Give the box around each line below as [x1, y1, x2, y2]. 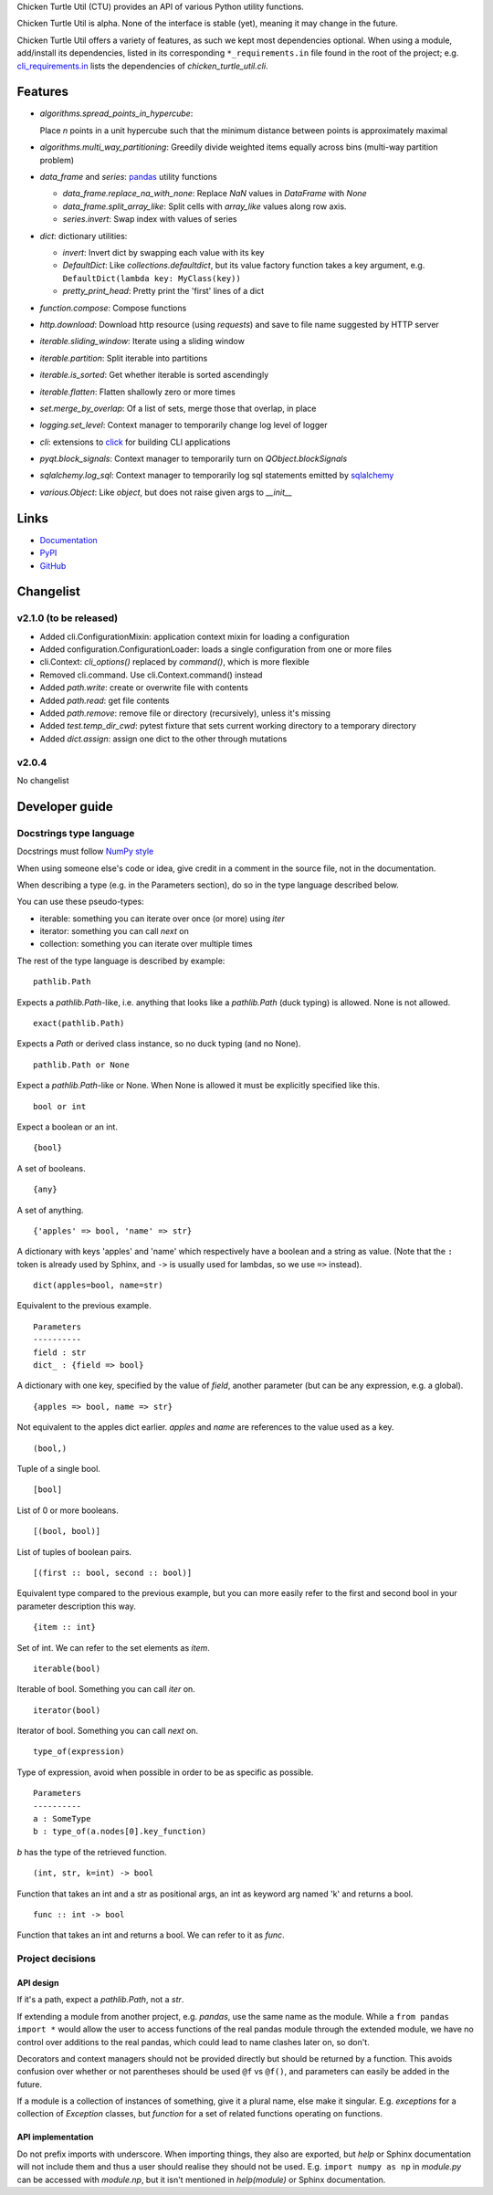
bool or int [33, 1101, 87, 1111]
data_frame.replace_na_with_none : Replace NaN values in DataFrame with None [62, 188, 367, 199]
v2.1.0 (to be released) [16, 612, 119, 625]
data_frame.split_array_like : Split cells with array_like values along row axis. [62, 201, 347, 212]
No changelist [16, 774, 69, 785]
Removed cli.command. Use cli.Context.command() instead [39, 669, 263, 680]
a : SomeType [33, 1813, 91, 1824]
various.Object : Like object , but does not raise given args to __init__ [39, 487, 292, 498]
